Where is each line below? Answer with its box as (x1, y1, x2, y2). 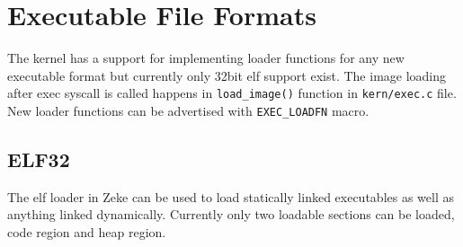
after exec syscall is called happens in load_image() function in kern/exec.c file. (7, 84, 457, 102)
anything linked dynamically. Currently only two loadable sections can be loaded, (7, 205, 455, 224)
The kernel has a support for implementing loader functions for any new (7, 49, 405, 67)
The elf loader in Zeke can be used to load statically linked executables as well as (7, 187, 454, 206)
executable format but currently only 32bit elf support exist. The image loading (7, 66, 447, 84)
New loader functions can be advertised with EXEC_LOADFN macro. (7, 101, 370, 119)
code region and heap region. (7, 223, 166, 242)
